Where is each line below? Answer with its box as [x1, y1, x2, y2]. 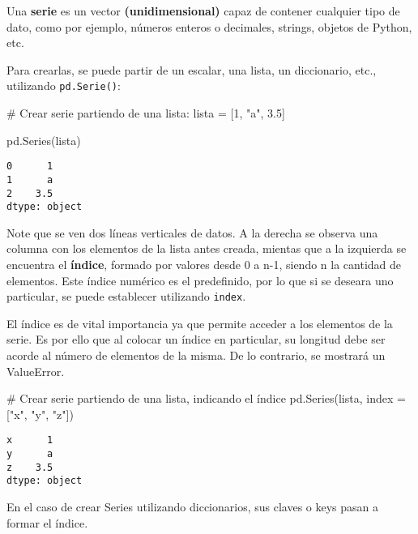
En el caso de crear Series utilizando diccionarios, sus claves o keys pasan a [6, 498, 379, 515]
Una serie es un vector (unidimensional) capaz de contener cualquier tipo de [6, 2, 400, 19]
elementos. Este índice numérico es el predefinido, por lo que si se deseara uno [6, 271, 394, 288]
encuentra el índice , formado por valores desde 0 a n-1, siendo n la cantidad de [6, 256, 402, 273]
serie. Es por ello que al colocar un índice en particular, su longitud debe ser [6, 331, 386, 348]
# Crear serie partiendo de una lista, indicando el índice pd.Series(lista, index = [6, 390, 406, 407]
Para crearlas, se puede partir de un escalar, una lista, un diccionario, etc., [6, 61, 377, 78]
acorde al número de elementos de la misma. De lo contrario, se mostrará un [6, 347, 386, 364]
